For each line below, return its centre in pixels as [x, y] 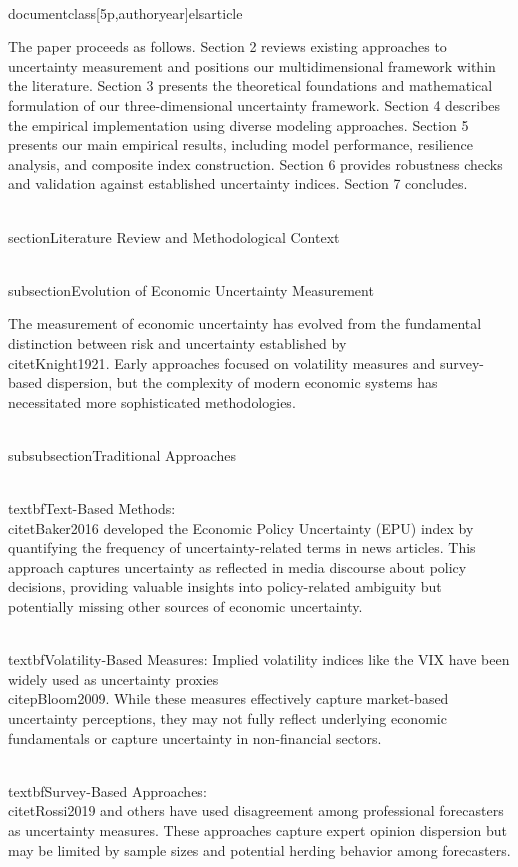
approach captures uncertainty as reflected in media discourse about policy [237, 566]
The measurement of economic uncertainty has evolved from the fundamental [245, 323]
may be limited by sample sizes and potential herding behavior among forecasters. [259, 849]
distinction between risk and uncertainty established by [177, 342]
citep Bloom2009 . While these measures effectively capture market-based [228, 698]
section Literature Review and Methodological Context [174, 236]
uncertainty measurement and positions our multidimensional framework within [252, 65]
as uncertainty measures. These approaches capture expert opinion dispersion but [257, 829]
